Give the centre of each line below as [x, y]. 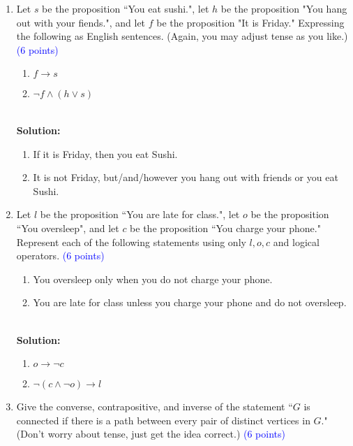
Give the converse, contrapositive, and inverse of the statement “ [155, 407]
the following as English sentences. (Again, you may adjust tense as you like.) [182, 36]
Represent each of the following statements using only [131, 242]
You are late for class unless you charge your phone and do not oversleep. [190, 302]
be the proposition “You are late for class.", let [140, 214]
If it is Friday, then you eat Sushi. [105, 153]
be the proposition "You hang [284, 8]
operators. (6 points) [60, 256]
